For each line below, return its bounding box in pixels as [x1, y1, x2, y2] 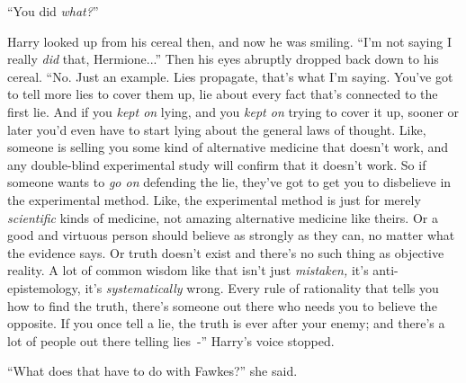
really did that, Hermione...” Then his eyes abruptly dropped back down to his [7, 49, 439, 68]
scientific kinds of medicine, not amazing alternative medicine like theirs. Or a [7, 208, 438, 227]
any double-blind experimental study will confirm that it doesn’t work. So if [7, 155, 426, 174]
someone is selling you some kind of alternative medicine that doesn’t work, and [7, 138, 449, 156]
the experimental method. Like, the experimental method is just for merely [7, 190, 421, 209]
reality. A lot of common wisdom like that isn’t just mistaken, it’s [7, 261, 369, 280]
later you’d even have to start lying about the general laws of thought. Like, [7, 120, 426, 138]
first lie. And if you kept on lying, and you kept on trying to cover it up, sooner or [7, 102, 460, 120]
